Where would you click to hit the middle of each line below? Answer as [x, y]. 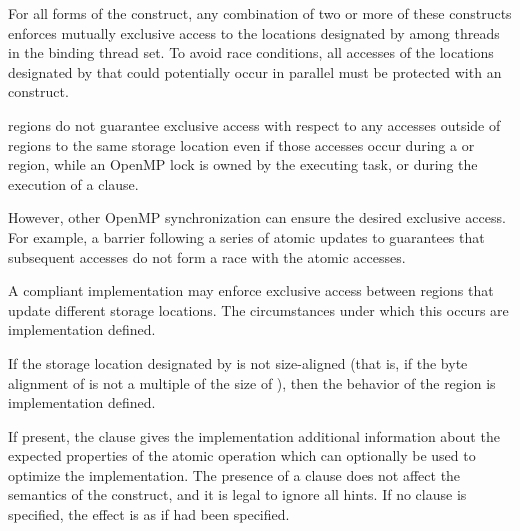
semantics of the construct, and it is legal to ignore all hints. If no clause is [237, 494]
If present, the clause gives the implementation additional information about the [254, 435]
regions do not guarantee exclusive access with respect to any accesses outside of [254, 124]
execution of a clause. [73, 183]
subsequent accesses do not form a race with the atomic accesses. [207, 256]
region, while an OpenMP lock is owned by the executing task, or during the [243, 164]
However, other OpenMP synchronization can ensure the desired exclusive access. [257, 217]
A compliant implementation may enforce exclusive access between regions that [251, 290]
